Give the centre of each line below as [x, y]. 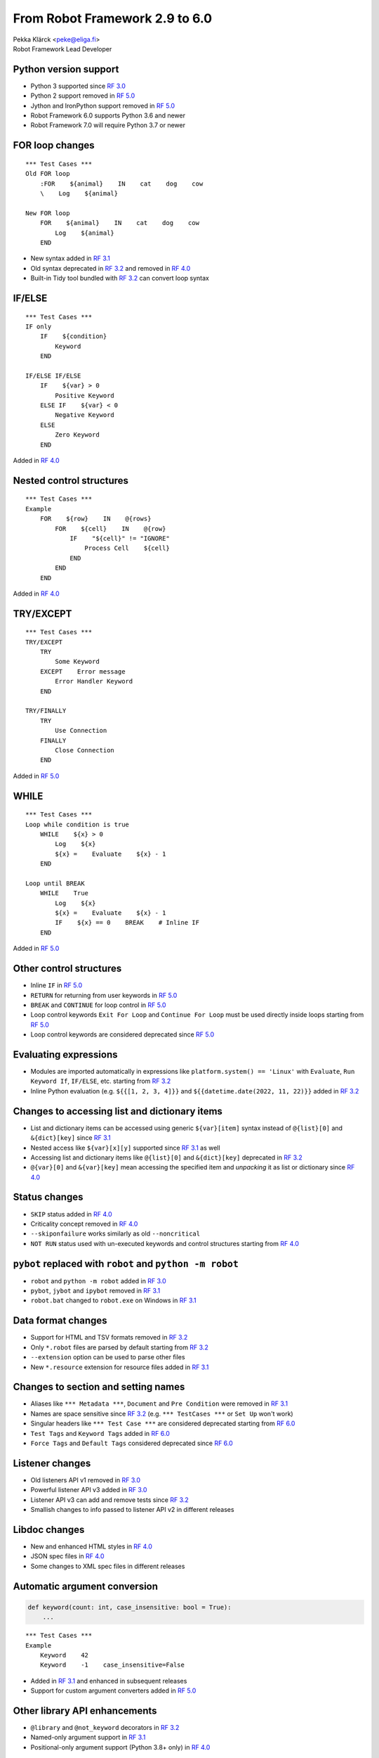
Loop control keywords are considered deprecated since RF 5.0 [122, 1034]
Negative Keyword [85, 415]
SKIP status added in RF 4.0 [71, 1214]
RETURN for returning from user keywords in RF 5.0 [104, 995]
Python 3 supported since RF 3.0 [78, 86]
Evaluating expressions [65, 1054]
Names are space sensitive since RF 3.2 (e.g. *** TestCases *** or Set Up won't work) [162, 1413]
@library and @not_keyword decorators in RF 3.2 [105, 1727]
